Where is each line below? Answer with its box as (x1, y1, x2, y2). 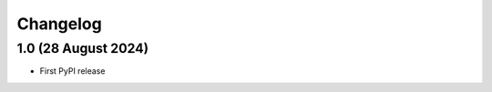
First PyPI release (39, 66, 106, 77)
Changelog (16, 14, 102, 34)
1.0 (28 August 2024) (16, 40, 149, 56)
